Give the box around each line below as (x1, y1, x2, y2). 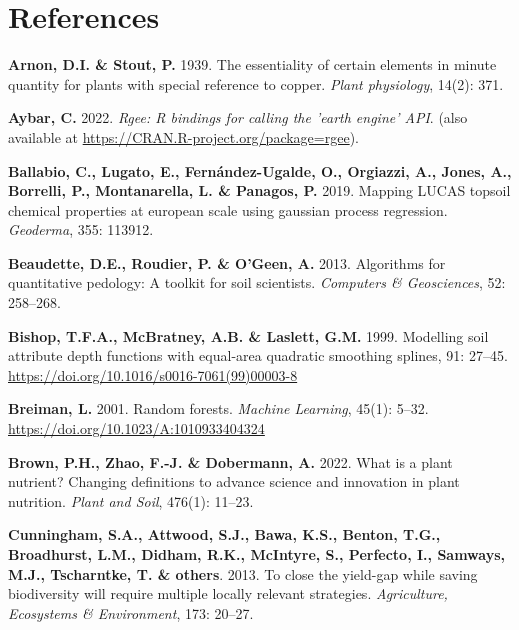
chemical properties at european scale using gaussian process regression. (8, 199, 448, 220)
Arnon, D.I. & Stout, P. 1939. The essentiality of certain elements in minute (8, 54, 497, 75)
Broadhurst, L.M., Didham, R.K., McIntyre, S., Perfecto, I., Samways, (8, 544, 505, 564)
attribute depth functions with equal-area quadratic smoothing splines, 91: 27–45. (8, 345, 508, 366)
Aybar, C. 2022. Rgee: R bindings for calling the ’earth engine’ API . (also (8, 107, 468, 128)
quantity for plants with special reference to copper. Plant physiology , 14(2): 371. (8, 73, 504, 94)
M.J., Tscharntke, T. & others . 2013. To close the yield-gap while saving (8, 563, 478, 584)
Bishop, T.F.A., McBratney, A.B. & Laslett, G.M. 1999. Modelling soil (8, 325, 489, 346)
